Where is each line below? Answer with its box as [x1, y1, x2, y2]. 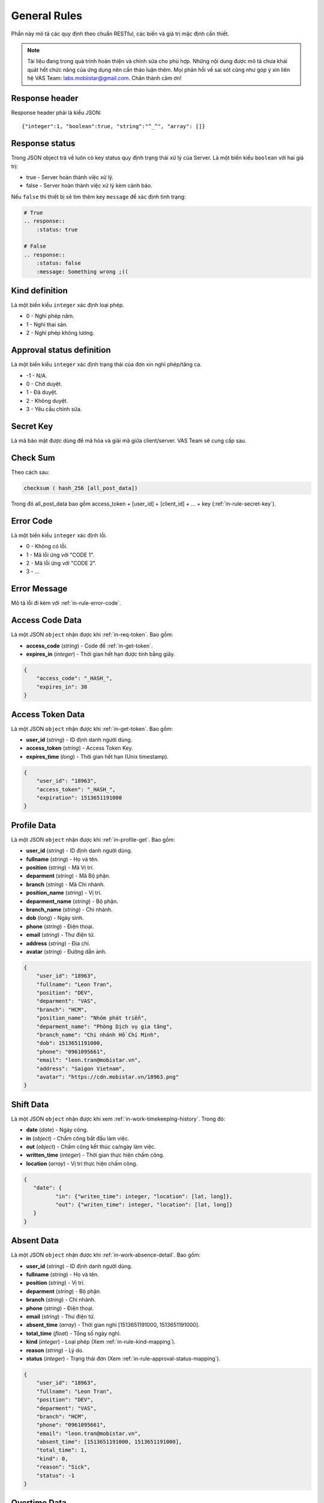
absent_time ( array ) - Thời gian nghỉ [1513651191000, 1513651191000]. [26, 1321, 200, 1329]
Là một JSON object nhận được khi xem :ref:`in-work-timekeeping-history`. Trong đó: [11, 1115, 226, 1122]
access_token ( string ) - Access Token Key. [26, 744, 133, 751]
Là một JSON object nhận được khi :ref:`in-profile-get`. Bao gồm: [11, 836, 175, 843]
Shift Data [11, 1099, 49, 1109]
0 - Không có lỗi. [26, 543, 68, 550]
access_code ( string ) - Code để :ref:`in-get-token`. [26, 642, 153, 649]
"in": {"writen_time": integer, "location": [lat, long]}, [55, 1193, 233, 1199]
